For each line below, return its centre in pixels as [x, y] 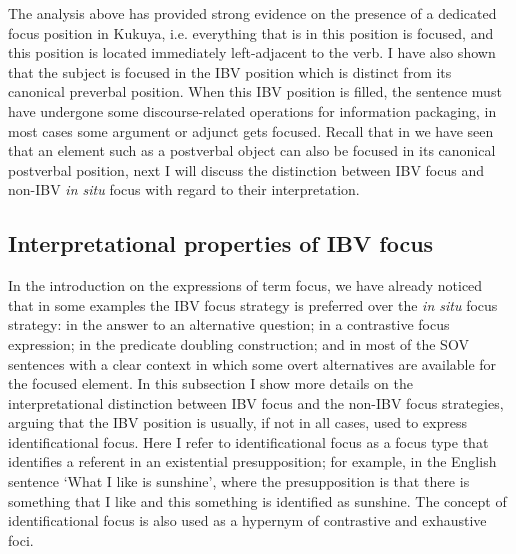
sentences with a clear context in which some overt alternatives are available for [252, 363]
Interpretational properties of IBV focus [221, 243]
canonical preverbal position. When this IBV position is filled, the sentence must [255, 91]
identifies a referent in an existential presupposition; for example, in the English [252, 461]
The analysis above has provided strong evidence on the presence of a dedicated [252, 13]
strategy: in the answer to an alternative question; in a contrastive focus [229, 324]
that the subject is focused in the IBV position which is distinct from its [230, 71]
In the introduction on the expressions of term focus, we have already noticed [245, 285]
